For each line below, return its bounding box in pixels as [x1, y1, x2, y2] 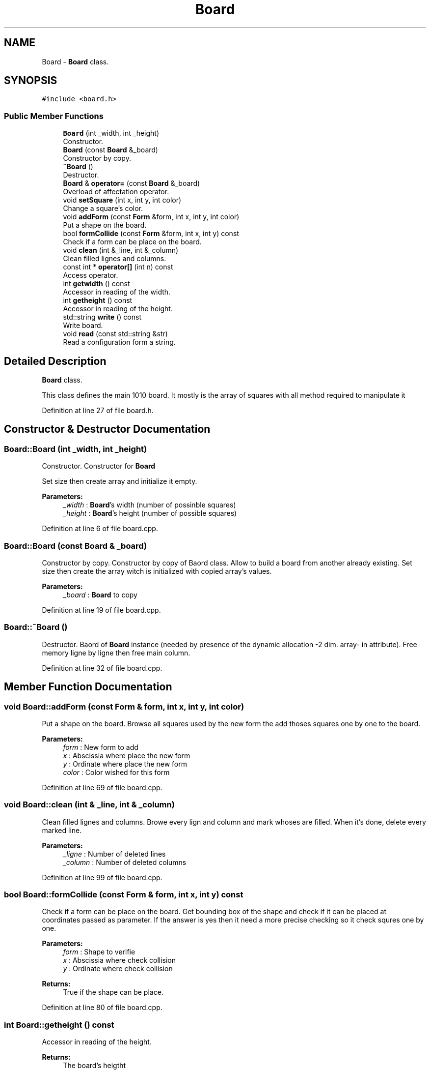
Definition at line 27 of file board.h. [42, 406, 154, 415]
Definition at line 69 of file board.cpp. [42, 783, 162, 792]
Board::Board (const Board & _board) [4, 540, 147, 551]
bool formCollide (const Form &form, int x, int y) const [63, 229, 239, 238]
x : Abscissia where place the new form [63, 751, 190, 760]
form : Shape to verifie [63, 948, 135, 956]
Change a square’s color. [63, 204, 143, 213]
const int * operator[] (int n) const [63, 263, 173, 271]
